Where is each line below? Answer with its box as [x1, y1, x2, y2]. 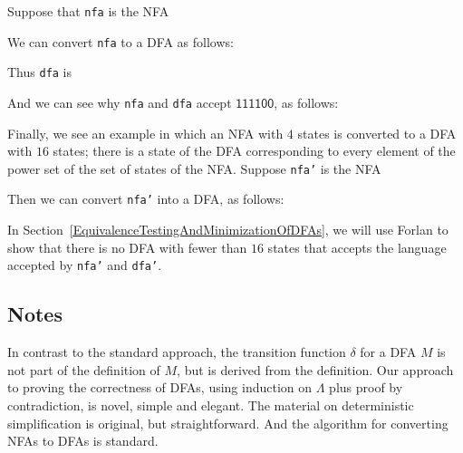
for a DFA [360, 342, 417, 361]
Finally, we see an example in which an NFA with [7, 123, 284, 142]
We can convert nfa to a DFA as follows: [7, 32, 234, 51]
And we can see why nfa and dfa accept [7, 92, 232, 111]
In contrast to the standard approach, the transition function [7, 342, 346, 361]
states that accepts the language [267, 237, 447, 256]
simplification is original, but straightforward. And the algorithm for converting [7, 413, 449, 432]
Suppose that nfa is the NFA [7, 2, 169, 20]
